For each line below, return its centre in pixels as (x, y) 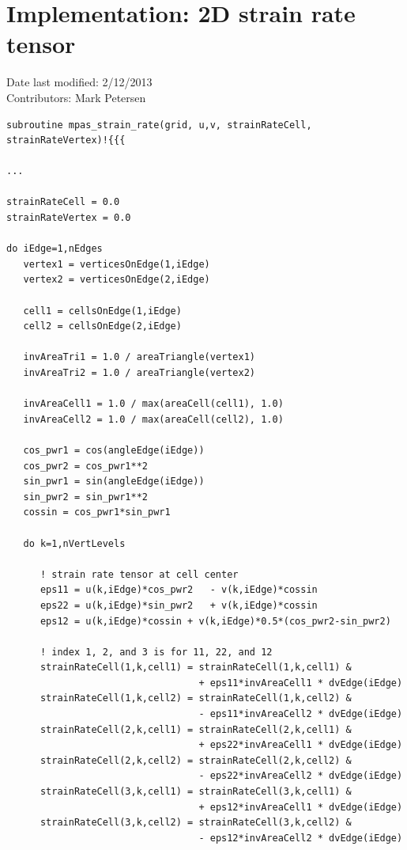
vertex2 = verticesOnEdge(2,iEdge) (117, 280)
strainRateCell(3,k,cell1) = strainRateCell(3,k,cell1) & (196, 792)
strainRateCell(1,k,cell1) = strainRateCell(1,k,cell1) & (196, 668)
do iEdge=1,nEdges (55, 249)
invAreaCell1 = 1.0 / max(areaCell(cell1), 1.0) (153, 404)
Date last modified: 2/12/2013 (79, 82)
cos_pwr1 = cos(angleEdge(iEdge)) (114, 450)
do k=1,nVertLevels (74, 543)
